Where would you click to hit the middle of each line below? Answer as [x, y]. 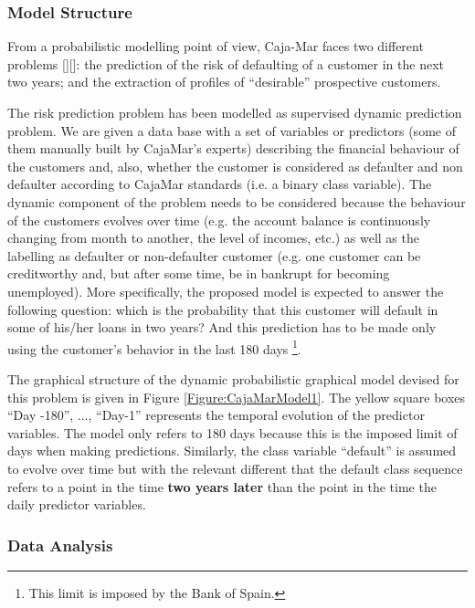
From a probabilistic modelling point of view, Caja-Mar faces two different [216, 46]
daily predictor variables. [77, 504]
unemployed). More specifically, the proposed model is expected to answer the [226, 291]
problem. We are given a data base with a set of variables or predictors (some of [232, 130]
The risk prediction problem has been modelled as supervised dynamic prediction [235, 112]
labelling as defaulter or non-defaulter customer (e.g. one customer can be [214, 255]
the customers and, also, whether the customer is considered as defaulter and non [235, 166]
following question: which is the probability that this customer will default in [223, 309]
